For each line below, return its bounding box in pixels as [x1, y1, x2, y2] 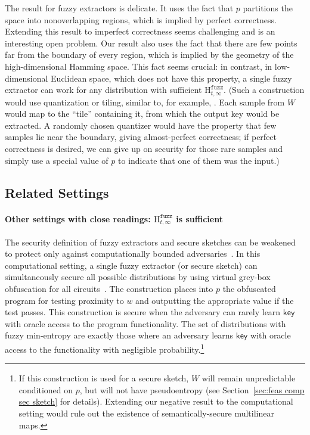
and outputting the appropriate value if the [135, 294, 294, 306]
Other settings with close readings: [5, 212, 151, 225]
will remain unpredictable [201, 372, 296, 384]
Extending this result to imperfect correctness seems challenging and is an [5, 25, 275, 38]
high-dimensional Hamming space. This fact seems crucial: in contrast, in [5, 60, 272, 72]
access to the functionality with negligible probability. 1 [5, 341, 204, 355]
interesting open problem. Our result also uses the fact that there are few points [5, 36, 297, 49]
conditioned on [18, 383, 73, 396]
